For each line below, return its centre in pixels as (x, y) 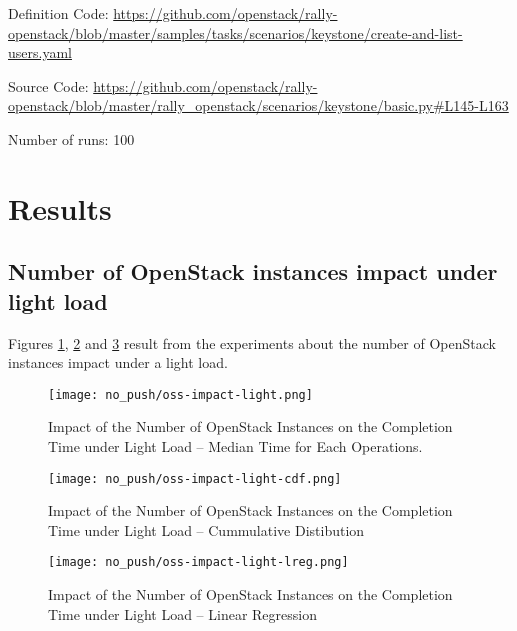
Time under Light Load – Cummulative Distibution (206, 529)
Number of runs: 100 (71, 138)
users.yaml (40, 52)
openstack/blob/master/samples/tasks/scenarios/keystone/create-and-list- (235, 32)
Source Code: (48, 85)
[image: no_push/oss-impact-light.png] (180, 394)
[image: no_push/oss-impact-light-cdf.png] (195, 478)
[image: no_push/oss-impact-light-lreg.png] (198, 562)
